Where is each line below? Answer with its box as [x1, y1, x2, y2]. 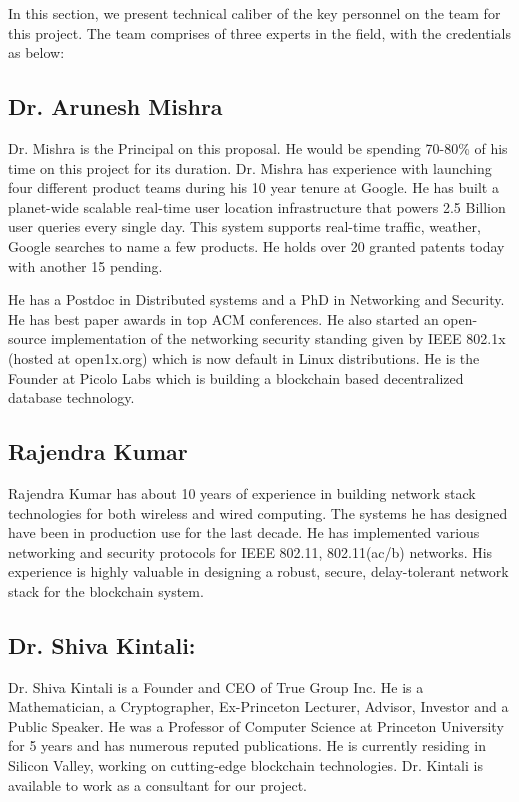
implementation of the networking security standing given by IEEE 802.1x [50, 328, 506, 349]
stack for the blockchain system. [8, 580, 204, 601]
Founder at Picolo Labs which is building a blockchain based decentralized [8, 367, 464, 388]
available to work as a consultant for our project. [8, 774, 307, 795]
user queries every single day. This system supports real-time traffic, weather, [8, 216, 481, 237]
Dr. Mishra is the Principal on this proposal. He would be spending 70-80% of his [8, 137, 508, 158]
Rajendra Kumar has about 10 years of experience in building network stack [8, 482, 476, 503]
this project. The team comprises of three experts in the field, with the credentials [8, 22, 511, 43]
